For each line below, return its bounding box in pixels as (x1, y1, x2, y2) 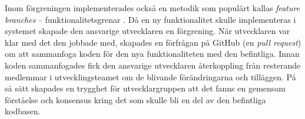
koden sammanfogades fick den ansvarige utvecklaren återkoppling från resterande (5, 59, 301, 71)
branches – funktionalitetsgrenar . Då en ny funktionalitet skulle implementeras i (5, 13, 296, 25)
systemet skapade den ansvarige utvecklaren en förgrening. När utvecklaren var (5, 25, 290, 37)
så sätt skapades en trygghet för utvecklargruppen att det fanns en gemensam (5, 82, 286, 94)
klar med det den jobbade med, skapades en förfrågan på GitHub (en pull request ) (5, 36, 301, 48)
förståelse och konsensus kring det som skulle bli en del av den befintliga (5, 93, 266, 106)
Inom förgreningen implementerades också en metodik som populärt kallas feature (5, 2, 300, 13)
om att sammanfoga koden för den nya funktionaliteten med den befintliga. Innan (5, 47, 300, 60)
